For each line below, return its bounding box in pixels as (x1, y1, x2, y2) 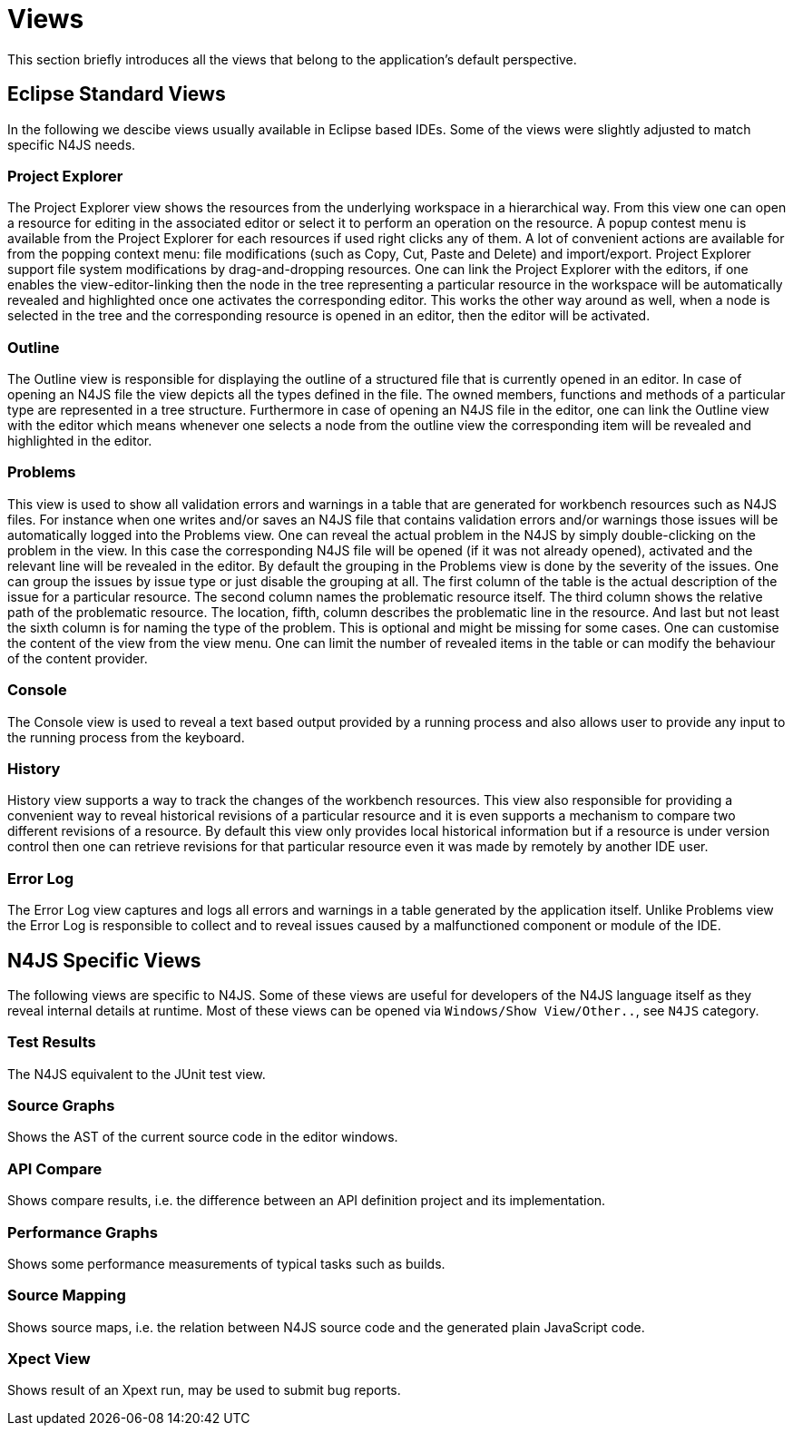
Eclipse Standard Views (7, 83, 226, 106)
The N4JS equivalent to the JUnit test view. (7, 1065, 266, 1082)
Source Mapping (7, 1286, 126, 1305)
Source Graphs (7, 1096, 115, 1115)
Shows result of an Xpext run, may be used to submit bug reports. (7, 1382, 401, 1399)
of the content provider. (7, 650, 148, 666)
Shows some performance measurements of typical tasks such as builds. (7, 1255, 445, 1271)
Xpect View (7, 1350, 91, 1369)
